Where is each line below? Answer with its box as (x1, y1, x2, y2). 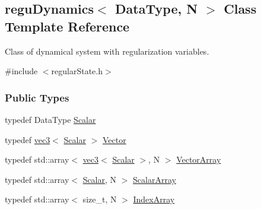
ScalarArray (133, 173, 176, 185)
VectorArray (176, 153, 221, 166)
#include (5, 65, 38, 77)
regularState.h (51, 65, 103, 77)
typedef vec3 (5, 133, 50, 145)
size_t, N (82, 193, 117, 205)
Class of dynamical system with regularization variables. (5, 45, 209, 57)
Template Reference (5, 17, 130, 35)
